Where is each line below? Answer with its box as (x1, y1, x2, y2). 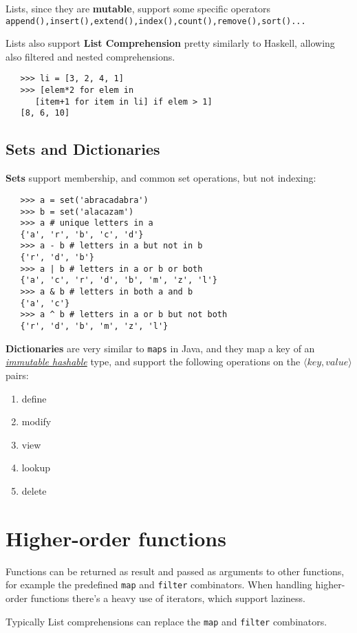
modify (21, 414, 52, 429)
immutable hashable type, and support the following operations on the (6, 354, 301, 369)
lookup (21, 460, 51, 475)
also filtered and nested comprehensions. (6, 49, 175, 63)
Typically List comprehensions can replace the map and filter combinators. (6, 614, 327, 628)
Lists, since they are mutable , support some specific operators (6, 1, 271, 15)
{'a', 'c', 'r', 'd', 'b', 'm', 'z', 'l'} (20, 275, 217, 286)
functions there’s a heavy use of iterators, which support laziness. (30, 590, 305, 605)
